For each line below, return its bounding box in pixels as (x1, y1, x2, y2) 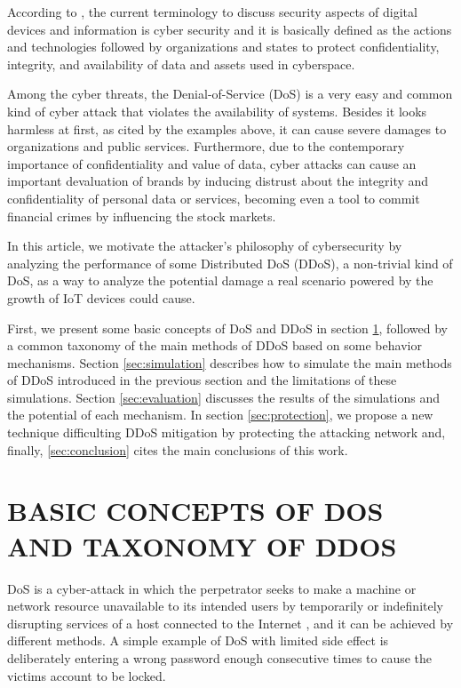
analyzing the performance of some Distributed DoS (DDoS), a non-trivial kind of (7, 253, 453, 272)
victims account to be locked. (7, 666, 166, 684)
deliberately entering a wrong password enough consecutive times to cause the (7, 648, 433, 667)
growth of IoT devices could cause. (7, 288, 195, 307)
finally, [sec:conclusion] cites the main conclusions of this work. (7, 440, 348, 459)
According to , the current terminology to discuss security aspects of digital (7, 3, 417, 20)
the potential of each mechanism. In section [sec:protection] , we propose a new (7, 405, 433, 424)
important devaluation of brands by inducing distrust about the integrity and (7, 172, 429, 190)
